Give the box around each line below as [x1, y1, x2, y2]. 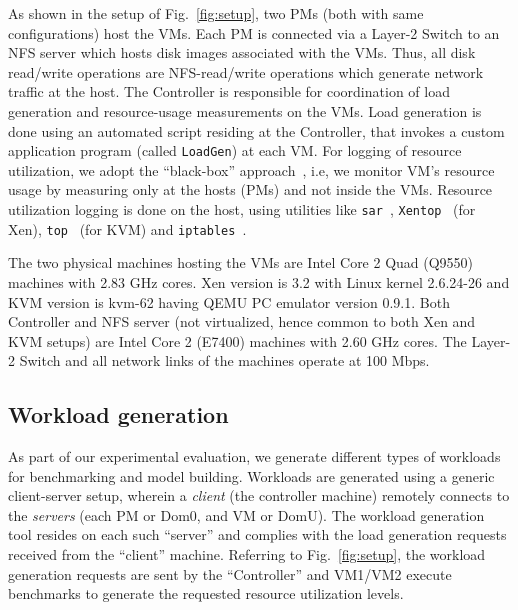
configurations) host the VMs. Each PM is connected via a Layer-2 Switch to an [8, 22, 500, 43]
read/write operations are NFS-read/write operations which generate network [8, 61, 484, 82]
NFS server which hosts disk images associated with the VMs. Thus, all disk [8, 42, 476, 63]
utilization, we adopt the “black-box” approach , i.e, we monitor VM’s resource [8, 159, 495, 180]
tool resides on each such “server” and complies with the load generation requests [8, 524, 507, 545]
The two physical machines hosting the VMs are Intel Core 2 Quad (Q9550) [8, 252, 474, 273]
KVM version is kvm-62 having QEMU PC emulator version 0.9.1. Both [8, 291, 450, 312]
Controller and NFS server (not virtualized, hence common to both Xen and [8, 311, 476, 332]
